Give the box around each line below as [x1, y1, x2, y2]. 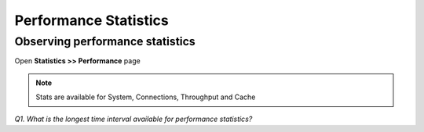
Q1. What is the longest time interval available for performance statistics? [14, 114, 253, 123]
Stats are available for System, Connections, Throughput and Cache [35, 92, 256, 102]
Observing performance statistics [14, 34, 196, 48]
